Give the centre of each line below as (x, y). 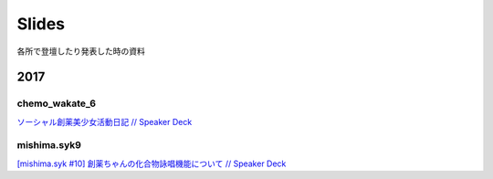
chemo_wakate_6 (56, 103)
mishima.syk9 (49, 145)
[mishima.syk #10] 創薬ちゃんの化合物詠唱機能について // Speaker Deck (152, 163)
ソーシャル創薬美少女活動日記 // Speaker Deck (105, 121)
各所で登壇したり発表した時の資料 (81, 51)
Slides (41, 24)
